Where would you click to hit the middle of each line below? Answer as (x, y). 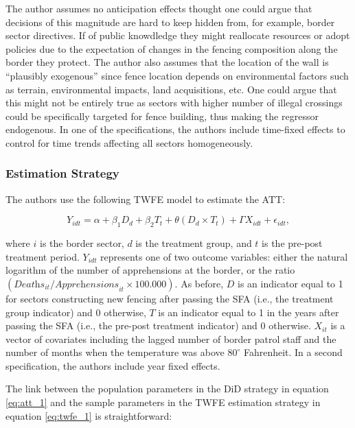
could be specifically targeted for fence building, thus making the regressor (162, 116)
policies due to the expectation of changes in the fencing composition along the (172, 48)
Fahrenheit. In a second (293, 352)
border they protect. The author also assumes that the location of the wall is (167, 62)
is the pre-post (292, 243)
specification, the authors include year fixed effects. (113, 365)
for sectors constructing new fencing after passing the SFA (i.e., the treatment (170, 298)
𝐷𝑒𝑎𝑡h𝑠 (30, 284)
